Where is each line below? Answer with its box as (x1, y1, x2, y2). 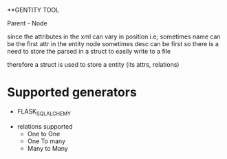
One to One (27, 129, 61, 138)
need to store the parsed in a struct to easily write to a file (7, 47, 171, 55)
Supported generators (7, 85, 138, 100)
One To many (27, 137, 66, 145)
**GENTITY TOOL (7, 6, 60, 14)
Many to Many (27, 144, 69, 152)
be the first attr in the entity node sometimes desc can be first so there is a (7, 40, 219, 47)
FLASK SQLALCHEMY (17, 107, 71, 117)
